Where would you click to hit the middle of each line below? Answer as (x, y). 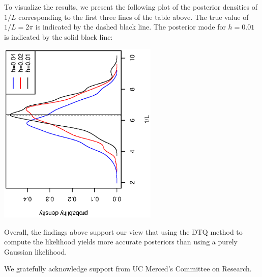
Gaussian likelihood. (36, 251)
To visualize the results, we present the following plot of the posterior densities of (131, 7)
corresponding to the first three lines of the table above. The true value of (134, 17)
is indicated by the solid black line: (59, 36)
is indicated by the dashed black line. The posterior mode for (130, 27)
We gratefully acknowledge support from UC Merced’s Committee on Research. (128, 269)
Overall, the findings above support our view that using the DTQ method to (123, 231)
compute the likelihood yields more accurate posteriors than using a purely (121, 242)
